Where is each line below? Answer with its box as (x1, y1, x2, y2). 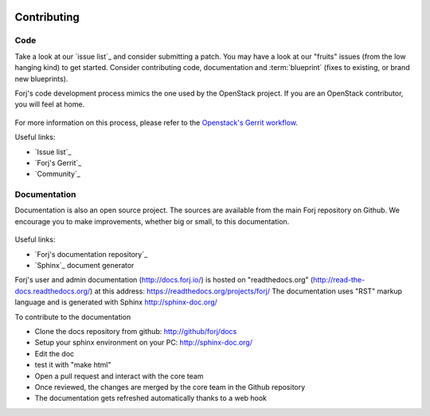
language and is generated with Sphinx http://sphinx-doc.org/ (14, 297, 218, 307)
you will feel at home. (14, 99, 85, 109)
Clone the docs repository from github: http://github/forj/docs (34, 326, 237, 336)
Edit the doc (34, 348, 75, 358)
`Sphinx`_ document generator (34, 260, 135, 270)
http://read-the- (313, 275, 365, 285)
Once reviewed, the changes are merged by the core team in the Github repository (34, 382, 306, 391)
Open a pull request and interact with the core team (34, 371, 204, 381)
